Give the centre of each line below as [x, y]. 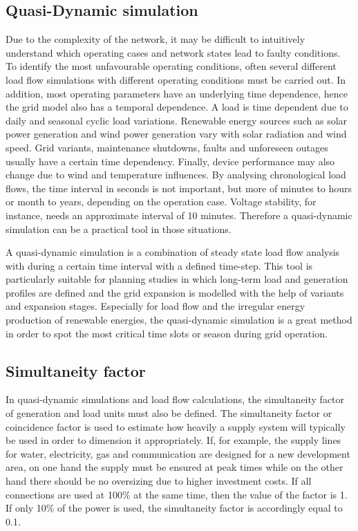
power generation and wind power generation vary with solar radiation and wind [176, 134]
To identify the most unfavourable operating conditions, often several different [171, 66]
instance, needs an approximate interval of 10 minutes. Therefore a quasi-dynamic [179, 215]
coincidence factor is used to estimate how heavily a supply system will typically [176, 426]
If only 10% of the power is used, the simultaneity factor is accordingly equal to [174, 508]
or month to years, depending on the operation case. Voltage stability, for [161, 202]
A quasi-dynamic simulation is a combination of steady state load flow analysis [173, 252]
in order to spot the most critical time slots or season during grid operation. [167, 333]
